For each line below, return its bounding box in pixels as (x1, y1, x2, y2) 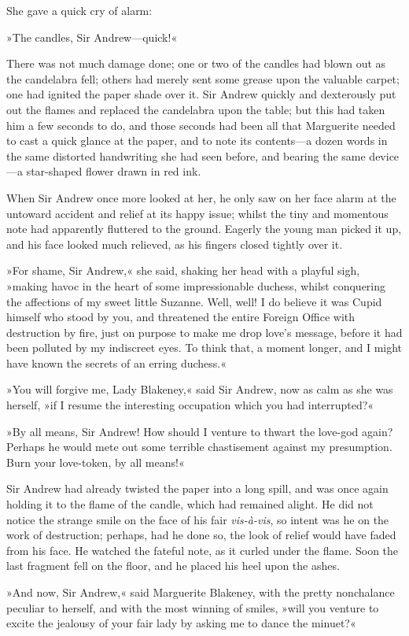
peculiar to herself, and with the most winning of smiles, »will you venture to (6, 599, 379, 616)
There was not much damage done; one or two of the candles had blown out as (6, 55, 386, 72)
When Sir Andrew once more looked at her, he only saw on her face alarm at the (6, 189, 396, 205)
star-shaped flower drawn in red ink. (26, 163, 201, 179)
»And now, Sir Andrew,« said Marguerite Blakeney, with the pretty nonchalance (6, 584, 395, 600)
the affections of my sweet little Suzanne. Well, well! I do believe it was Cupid (6, 293, 382, 309)
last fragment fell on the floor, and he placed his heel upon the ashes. (6, 557, 340, 574)
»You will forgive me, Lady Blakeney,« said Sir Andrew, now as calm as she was (6, 381, 393, 397)
